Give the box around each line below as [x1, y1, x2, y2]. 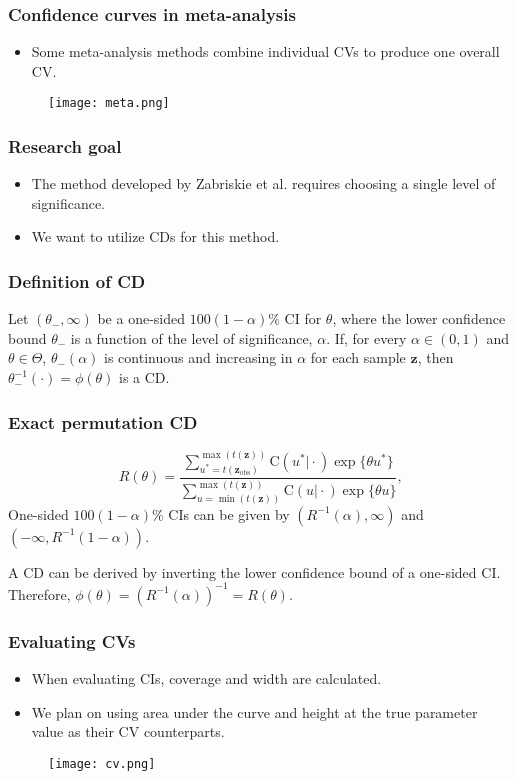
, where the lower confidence [332, 308, 506, 329]
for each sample [310, 347, 406, 368]
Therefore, [8, 583, 71, 604]
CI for [284, 308, 322, 329]
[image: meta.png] [48, 96, 170, 111]
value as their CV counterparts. [31, 721, 225, 742]
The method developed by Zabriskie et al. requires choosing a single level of [31, 173, 496, 194]
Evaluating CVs [8, 628, 136, 653]
